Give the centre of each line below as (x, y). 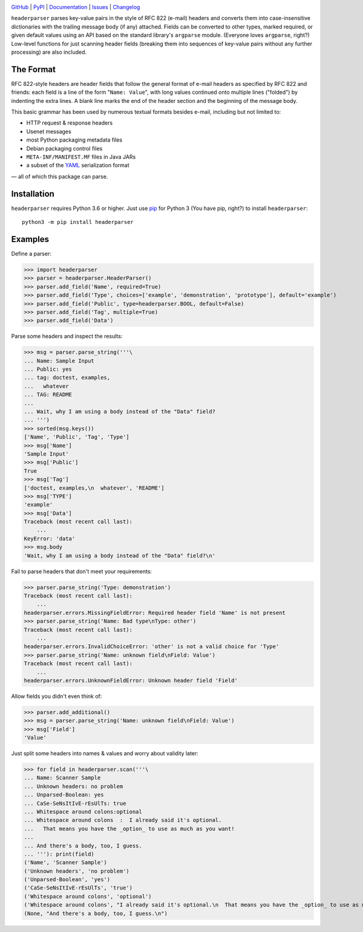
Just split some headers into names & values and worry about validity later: (105, 753)
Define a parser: (31, 254)
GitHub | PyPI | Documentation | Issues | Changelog (76, 7)
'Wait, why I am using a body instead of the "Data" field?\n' (120, 556)
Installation (33, 194)
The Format (33, 69)
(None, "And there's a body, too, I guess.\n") (96, 913)
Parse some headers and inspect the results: (67, 336)
